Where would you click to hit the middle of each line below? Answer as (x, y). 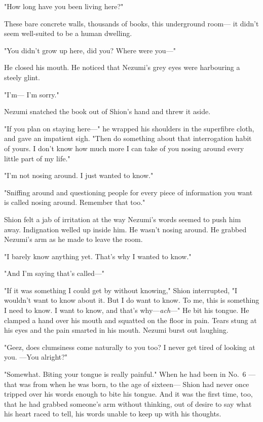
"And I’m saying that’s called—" (54, 273)
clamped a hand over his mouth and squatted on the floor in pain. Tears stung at (130, 320)
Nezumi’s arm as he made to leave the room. (73, 239)
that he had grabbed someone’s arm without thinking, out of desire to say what (128, 403)
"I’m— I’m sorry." (32, 94)
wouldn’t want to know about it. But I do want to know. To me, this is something (132, 300)
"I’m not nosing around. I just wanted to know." (79, 175)
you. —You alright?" (36, 357)
